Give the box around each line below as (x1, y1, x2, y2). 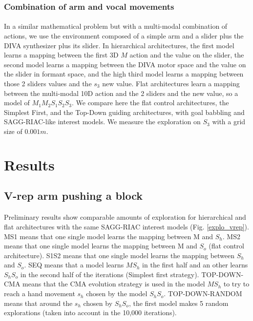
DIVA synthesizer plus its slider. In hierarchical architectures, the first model (4, 40, 234, 50)
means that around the (4, 298, 73, 308)
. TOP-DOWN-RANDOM (164, 288, 242, 299)
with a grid (212, 116, 246, 127)
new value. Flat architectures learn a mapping (102, 78, 240, 88)
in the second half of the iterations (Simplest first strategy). (20, 269, 199, 279)
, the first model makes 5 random (128, 298, 229, 308)
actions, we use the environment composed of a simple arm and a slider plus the (4, 31, 244, 41)
